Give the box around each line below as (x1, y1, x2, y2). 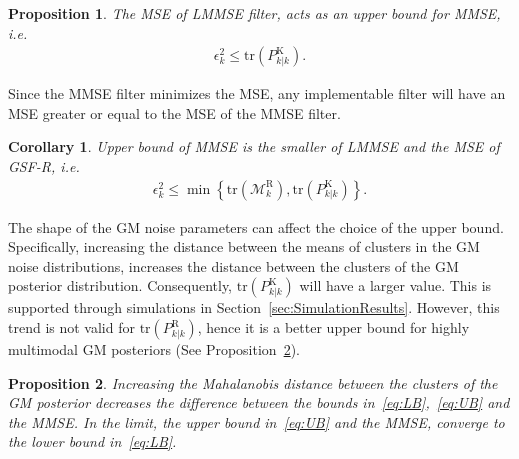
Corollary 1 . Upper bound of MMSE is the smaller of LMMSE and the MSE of (8, 136, 500, 157)
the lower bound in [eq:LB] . (8, 431, 177, 452)
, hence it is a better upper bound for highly (197, 317, 470, 337)
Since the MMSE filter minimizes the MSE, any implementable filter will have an (8, 83, 506, 104)
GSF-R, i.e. (8, 156, 80, 176)
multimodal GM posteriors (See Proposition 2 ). (8, 339, 300, 359)
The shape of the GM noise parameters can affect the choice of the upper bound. (8, 216, 504, 237)
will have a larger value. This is (299, 275, 492, 296)
